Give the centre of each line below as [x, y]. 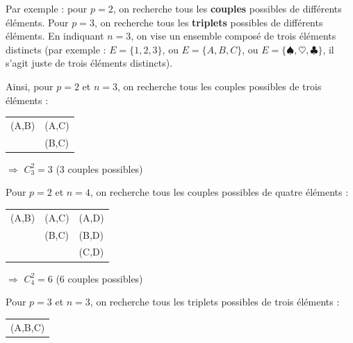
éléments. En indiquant [55, 36]
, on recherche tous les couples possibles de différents [227, 8]
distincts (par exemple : [56, 49]
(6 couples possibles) [99, 278]
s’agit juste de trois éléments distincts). [89, 63]
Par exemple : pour [47, 8]
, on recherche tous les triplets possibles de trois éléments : [215, 302]
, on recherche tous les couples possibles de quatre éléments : [219, 192]
